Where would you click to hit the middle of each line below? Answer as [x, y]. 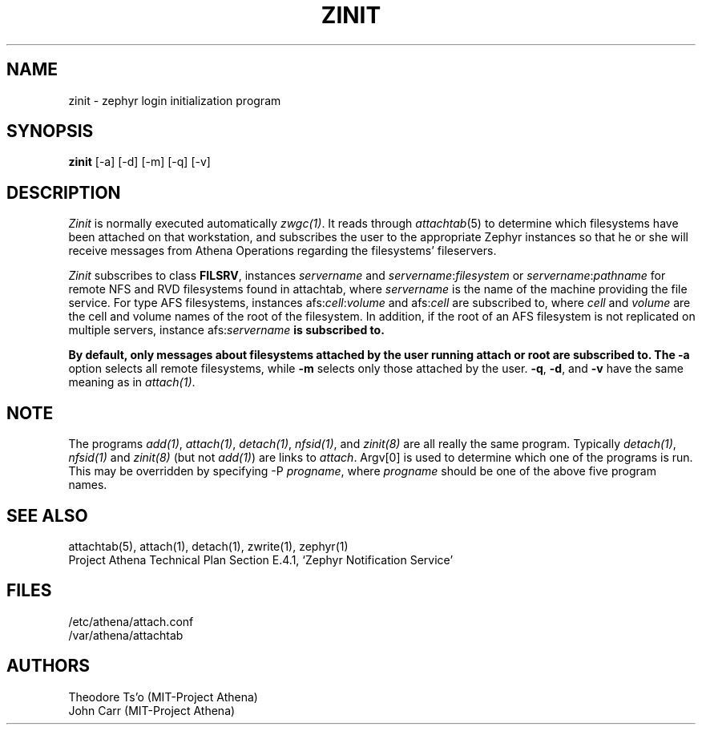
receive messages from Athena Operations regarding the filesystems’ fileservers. [282, 251]
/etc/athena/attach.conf [131, 621]
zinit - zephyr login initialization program [175, 100]
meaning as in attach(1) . [132, 382]
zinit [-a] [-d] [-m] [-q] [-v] [139, 162]
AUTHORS [48, 666]
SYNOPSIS [50, 131]
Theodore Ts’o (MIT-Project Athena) [163, 697]
